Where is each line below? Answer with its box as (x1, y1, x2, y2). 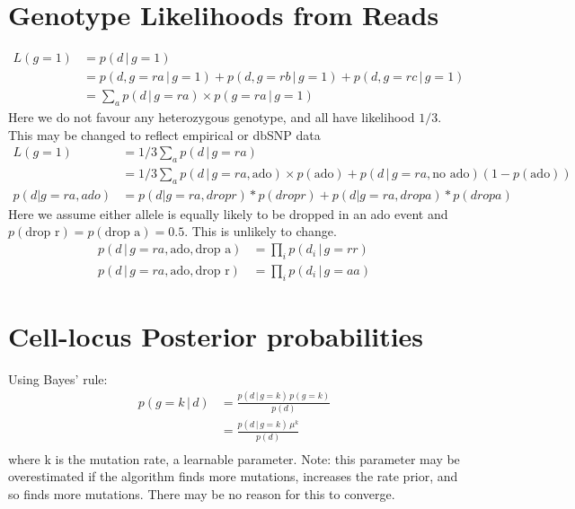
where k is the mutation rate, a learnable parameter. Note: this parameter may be (8, 449, 460, 468)
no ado (432, 168, 470, 181)
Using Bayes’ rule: (8, 369, 108, 388)
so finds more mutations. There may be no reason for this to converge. (8, 484, 395, 503)
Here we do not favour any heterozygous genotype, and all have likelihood (8, 108, 415, 127)
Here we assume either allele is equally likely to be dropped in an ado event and (8, 204, 448, 223)
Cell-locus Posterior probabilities (8, 317, 424, 354)
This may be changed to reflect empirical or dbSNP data (8, 125, 321, 144)
